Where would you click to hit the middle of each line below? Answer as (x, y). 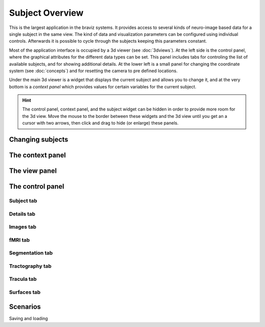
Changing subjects (39, 140)
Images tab (23, 227)
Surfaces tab (25, 292)
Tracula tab (23, 279)
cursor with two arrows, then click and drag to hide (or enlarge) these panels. (100, 123)
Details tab (22, 214)
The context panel (38, 155)
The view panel (33, 171)
